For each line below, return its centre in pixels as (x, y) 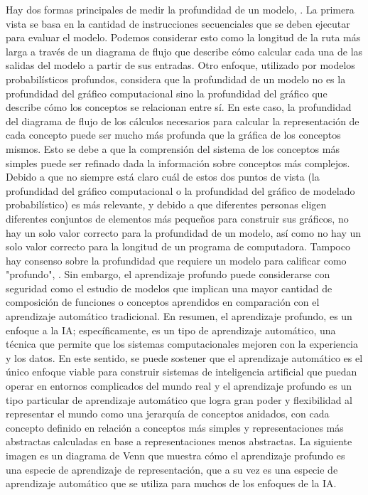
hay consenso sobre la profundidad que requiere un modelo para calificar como (176, 260)
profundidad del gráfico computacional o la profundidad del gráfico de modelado (180, 190)
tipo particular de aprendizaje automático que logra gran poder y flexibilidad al (179, 399)
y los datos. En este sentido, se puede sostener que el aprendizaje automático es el (184, 357)
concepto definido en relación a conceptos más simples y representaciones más (175, 427)
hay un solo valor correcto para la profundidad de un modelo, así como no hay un (184, 232)
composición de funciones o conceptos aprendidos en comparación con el (163, 302)
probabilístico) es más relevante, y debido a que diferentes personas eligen (166, 204)
